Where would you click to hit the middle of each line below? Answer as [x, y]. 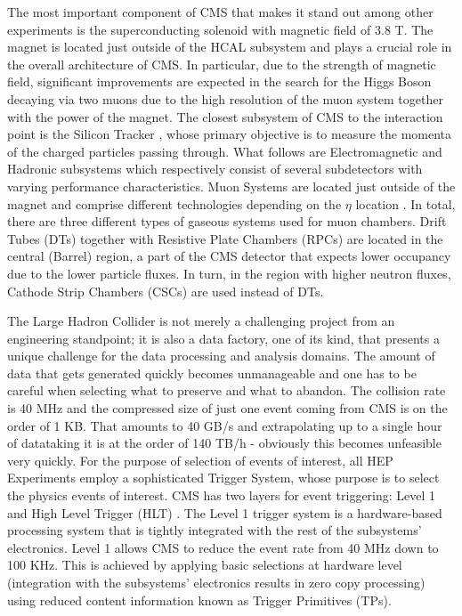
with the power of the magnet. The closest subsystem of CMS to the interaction [225, 116]
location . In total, [405, 203]
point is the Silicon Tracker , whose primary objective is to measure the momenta [230, 134]
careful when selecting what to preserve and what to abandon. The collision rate [227, 390]
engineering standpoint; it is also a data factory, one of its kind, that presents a [223, 338]
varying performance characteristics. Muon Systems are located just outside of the [231, 186]
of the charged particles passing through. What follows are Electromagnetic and [225, 151]
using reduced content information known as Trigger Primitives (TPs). [199, 600]
